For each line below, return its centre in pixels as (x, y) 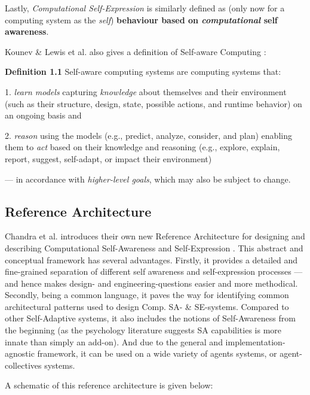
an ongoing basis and (43, 115)
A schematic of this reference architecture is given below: (109, 385)
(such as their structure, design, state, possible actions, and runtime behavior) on (154, 103)
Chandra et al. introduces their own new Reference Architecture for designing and (155, 236)
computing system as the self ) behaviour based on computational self (141, 19)
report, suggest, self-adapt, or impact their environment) (108, 158)
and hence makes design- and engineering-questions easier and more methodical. (151, 283)
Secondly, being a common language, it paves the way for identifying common (147, 295)
